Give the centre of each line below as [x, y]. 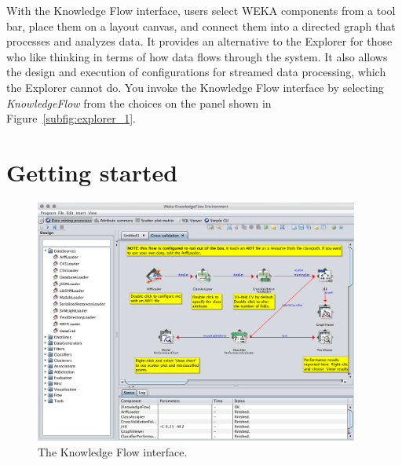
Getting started [92, 172]
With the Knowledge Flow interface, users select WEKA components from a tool [201, 10]
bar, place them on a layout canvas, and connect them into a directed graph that [201, 26]
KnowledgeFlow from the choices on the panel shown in [139, 103]
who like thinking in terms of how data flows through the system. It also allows [197, 56]
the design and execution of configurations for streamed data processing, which [196, 72]
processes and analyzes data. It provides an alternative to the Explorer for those [199, 41]
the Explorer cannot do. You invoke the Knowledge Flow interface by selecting [195, 87]
